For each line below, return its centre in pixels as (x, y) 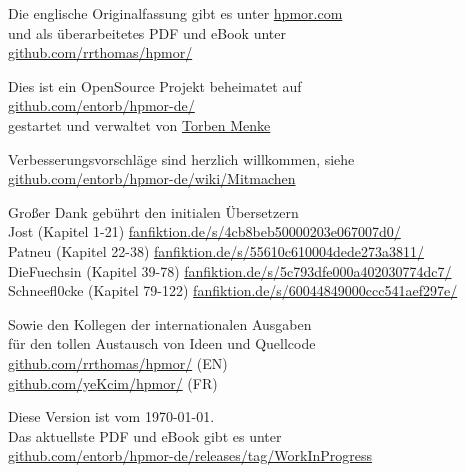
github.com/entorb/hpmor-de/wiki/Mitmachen (152, 178)
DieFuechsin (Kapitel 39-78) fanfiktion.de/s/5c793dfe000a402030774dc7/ (230, 270)
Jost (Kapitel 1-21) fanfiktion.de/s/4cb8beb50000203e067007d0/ (204, 231)
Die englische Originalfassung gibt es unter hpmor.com (175, 13)
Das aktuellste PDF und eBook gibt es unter (145, 435)
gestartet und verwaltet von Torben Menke (139, 124)
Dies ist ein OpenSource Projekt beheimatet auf (155, 85)
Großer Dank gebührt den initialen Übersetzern (153, 211)
